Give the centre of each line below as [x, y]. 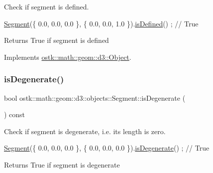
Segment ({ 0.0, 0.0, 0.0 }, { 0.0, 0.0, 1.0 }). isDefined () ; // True [101, 23]
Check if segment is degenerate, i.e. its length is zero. [85, 131]
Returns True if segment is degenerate [62, 164]
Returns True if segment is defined [56, 40]
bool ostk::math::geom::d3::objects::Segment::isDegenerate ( [95, 97]
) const [15, 114]
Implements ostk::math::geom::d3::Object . [68, 57]
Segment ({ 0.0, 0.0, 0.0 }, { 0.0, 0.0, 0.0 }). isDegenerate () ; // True [107, 148]
